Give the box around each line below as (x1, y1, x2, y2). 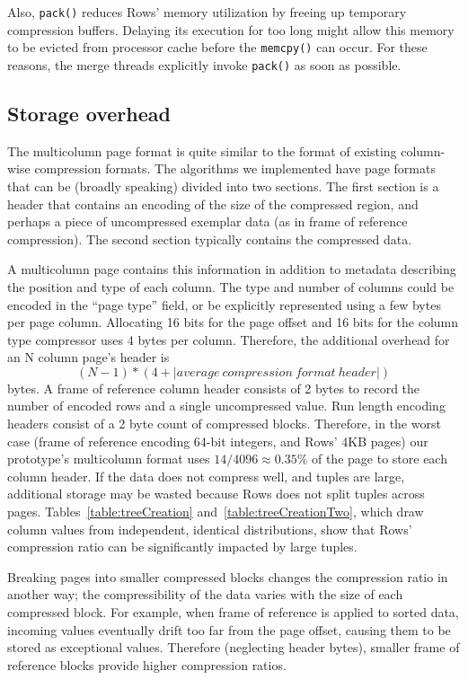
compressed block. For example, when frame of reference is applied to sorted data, (7, 603, 459, 622)
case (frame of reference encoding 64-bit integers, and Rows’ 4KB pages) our (7, 431, 428, 450)
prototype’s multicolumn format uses (7, 449, 210, 468)
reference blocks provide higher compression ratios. (7, 655, 287, 674)
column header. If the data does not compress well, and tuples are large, (7, 466, 405, 485)
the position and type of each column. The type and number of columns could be (7, 277, 455, 296)
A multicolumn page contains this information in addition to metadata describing (7, 260, 456, 278)
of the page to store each (311, 449, 447, 468)
